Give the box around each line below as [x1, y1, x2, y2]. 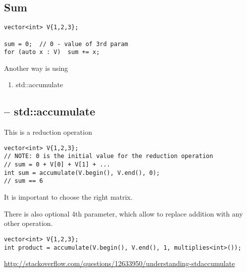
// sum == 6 [4, 177, 43, 185]
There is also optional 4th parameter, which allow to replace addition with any [4, 208, 243, 218]
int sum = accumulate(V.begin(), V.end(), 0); [4, 169, 160, 176]
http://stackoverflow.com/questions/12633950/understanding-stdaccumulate [4, 258, 235, 269]
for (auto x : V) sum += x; [4, 49, 100, 56]
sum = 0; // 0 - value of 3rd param [4, 40, 128, 48]
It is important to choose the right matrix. [4, 192, 133, 202]
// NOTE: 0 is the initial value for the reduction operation [4, 153, 213, 160]
